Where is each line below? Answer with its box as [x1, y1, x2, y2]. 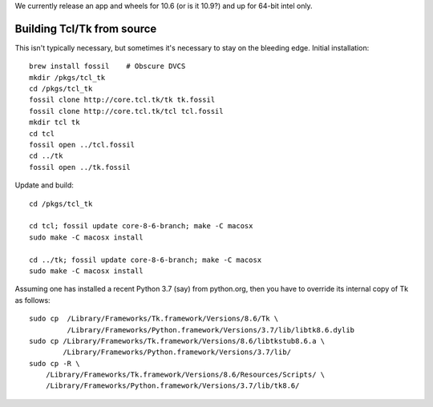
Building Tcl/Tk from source [14, 22, 157, 35]
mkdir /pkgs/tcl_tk [29, 73, 106, 82]
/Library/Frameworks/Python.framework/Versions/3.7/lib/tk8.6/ [45, 381, 300, 390]
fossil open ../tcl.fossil [29, 140, 136, 150]
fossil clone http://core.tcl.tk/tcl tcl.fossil [29, 107, 224, 115]
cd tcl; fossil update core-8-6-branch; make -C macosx [29, 221, 253, 231]
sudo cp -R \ [29, 359, 80, 368]
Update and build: [14, 180, 74, 190]
